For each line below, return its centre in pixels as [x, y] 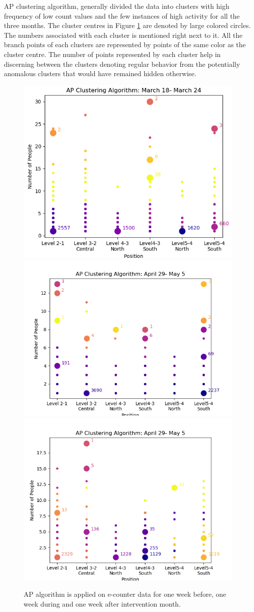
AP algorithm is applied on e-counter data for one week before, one [125, 594]
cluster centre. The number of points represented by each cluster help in [113, 54]
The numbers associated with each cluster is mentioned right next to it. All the [123, 35]
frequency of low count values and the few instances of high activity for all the [122, 15]
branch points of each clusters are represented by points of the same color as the [125, 44]
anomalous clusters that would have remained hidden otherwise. [100, 73]
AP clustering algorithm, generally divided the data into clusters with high [117, 6]
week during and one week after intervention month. [102, 604]
